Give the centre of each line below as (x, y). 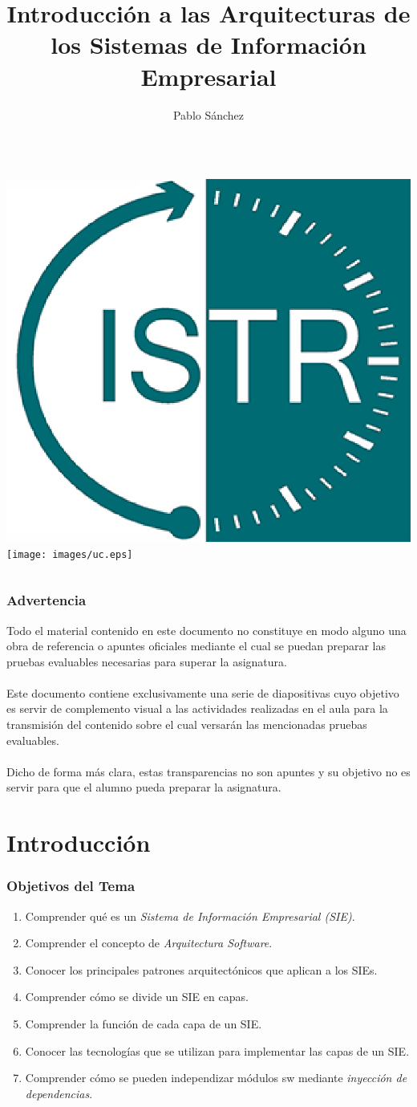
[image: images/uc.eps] (70, 554)
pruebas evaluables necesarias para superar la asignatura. (147, 661)
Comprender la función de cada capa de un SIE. (144, 1024)
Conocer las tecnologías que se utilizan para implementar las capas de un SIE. (217, 1050)
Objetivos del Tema (71, 886)
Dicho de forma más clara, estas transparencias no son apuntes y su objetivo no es (208, 771)
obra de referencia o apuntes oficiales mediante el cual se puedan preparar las (196, 646)
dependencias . (59, 1093)
